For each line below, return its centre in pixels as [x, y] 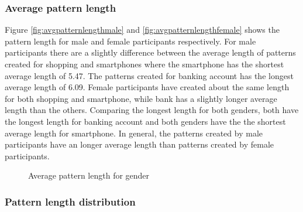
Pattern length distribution [70, 201]
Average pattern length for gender [89, 175]
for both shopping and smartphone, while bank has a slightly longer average [141, 98]
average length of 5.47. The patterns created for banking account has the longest [149, 75]
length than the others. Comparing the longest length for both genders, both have [152, 110]
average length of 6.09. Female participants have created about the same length [147, 87]
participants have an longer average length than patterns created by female [140, 144]
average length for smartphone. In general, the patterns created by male [134, 133]
